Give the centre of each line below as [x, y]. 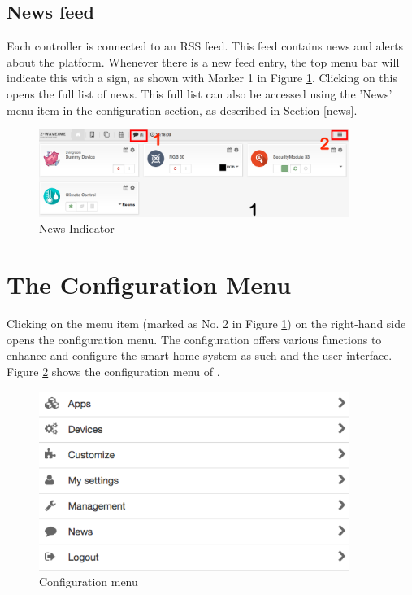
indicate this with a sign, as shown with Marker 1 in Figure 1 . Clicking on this [202, 78]
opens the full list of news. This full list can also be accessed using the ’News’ [199, 93]
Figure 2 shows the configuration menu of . [113, 371]
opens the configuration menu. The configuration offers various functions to [194, 339]
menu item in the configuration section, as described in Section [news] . [182, 109]
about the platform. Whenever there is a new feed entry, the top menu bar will [203, 61]
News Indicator [77, 228]
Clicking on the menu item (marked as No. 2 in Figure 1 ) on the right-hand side [206, 324]
